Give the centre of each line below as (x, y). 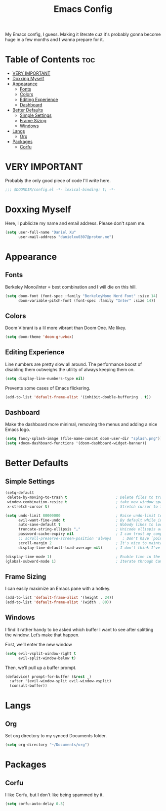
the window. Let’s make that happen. (42, 635)
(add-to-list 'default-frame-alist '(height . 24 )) (59, 598)
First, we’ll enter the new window (39, 644)
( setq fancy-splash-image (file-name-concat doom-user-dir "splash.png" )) (84, 439)
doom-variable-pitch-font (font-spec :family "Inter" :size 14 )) (87, 300)
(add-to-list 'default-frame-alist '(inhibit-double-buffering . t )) (78, 397)
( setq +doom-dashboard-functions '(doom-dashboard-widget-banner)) (76, 443)
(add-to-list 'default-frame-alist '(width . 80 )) (58, 602)
